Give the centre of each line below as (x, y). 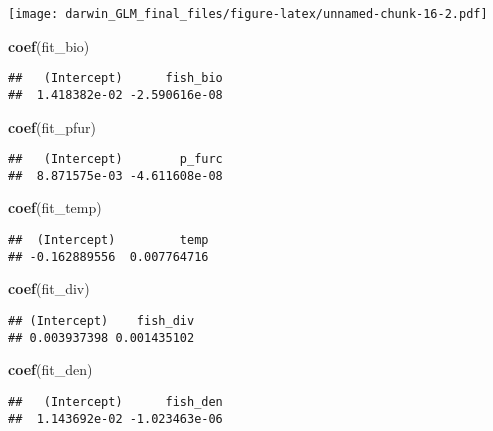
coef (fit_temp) (55, 207)
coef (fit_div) (49, 288)
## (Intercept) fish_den (115, 401)
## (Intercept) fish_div (101, 320)
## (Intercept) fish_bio (115, 78)
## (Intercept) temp (108, 240)
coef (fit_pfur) (52, 126)
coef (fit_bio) (49, 45)
